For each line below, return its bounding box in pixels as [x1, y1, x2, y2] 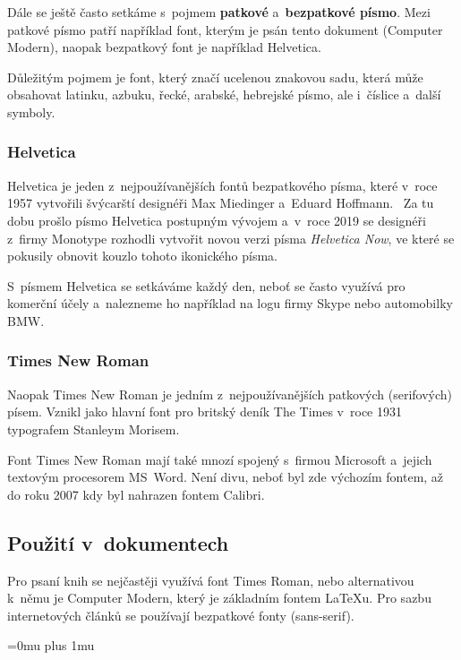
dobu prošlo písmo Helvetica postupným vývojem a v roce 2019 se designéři [7, 210, 426, 229]
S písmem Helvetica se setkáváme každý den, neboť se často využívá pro [7, 276, 406, 295]
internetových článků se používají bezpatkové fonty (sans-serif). [7, 605, 354, 624]
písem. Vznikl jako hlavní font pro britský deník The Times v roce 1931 [7, 402, 402, 421]
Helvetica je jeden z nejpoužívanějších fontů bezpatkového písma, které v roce [7, 176, 438, 194]
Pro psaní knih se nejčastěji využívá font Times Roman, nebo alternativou [7, 570, 414, 589]
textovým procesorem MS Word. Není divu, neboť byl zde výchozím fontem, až [7, 467, 444, 486]
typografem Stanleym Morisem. [7, 419, 180, 438]
